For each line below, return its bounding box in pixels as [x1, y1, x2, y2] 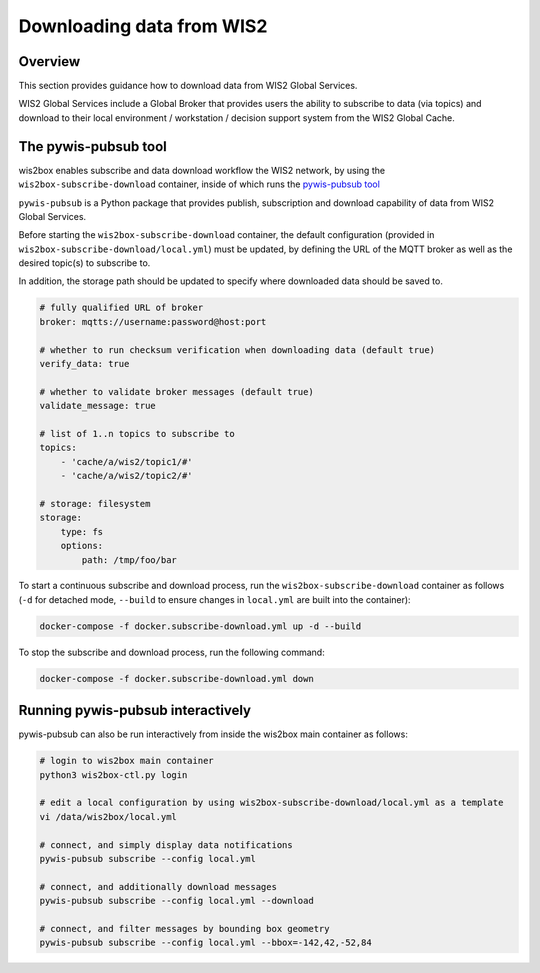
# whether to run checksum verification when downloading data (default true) [39, 344, 435, 355]
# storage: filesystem [39, 498, 151, 509]
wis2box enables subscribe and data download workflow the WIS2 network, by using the [18, 164, 385, 176]
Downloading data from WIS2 [18, 15, 268, 37]
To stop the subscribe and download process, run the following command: [18, 646, 325, 658]
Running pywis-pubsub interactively [18, 702, 252, 719]
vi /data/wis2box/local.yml [39, 811, 177, 822]
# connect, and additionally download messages [39, 881, 277, 892]
